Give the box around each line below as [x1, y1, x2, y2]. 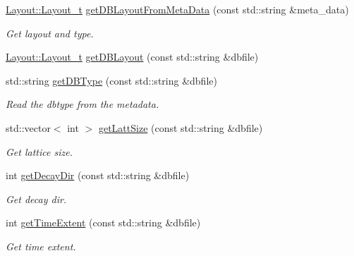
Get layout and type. [6, 25, 94, 40]
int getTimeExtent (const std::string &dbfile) [6, 215, 201, 230]
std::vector [6, 120, 51, 135]
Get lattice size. [6, 144, 73, 159]
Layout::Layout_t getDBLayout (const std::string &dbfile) [6, 49, 259, 64]
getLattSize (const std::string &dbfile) [98, 120, 263, 135]
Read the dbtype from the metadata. [6, 97, 159, 111]
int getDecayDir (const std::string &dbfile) [6, 168, 190, 183]
